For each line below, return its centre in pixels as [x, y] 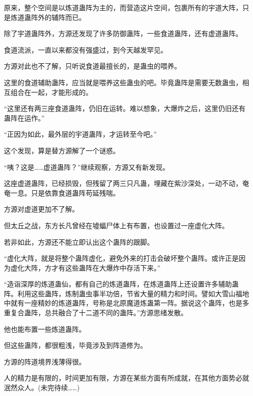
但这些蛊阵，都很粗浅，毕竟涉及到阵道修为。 [75, 345]
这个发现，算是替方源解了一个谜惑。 [62, 150]
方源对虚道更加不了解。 [41, 209]
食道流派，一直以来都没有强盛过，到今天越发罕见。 [86, 49]
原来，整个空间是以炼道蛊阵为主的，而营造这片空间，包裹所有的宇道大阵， [123, 7]
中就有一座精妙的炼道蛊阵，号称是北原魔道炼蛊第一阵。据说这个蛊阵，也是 [123, 303]
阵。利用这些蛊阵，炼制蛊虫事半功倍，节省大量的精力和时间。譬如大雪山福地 [126, 293]
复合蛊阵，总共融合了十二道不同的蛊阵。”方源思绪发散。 [99, 313]
